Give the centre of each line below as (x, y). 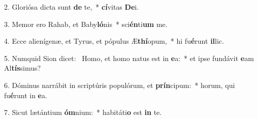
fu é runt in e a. (26, 95)
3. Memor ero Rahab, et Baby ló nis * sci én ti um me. (86, 24)
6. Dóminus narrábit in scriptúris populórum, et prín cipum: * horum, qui (120, 85)
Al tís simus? (23, 68)
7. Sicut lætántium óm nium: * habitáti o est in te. (83, 112)
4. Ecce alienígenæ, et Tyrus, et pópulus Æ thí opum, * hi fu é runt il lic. (114, 41)
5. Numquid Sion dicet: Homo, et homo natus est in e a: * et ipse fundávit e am (129, 58)
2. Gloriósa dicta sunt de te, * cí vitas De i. (72, 7)
